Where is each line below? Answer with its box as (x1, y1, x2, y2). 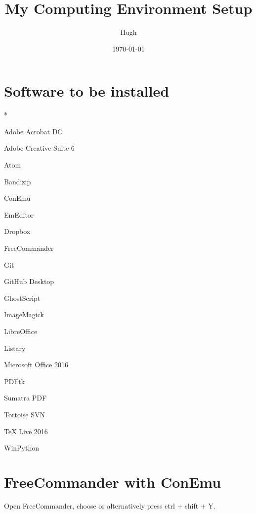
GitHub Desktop (4, 276, 54, 286)
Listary (4, 343, 26, 353)
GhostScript (4, 292, 41, 303)
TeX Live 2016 (4, 426, 48, 436)
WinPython (4, 443, 40, 453)
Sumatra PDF (4, 393, 47, 403)
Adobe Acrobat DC (4, 126, 63, 136)
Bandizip (4, 176, 31, 186)
